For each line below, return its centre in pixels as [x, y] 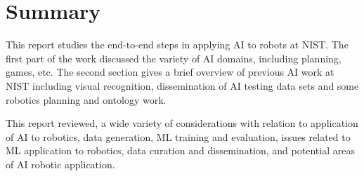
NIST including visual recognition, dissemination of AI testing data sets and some [182, 85]
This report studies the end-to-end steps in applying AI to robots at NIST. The [177, 45]
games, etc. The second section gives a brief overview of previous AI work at [170, 72]
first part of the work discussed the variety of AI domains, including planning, [174, 58]
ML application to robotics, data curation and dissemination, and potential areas [180, 150]
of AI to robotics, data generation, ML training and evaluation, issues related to [178, 136]
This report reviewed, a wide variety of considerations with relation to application [182, 123]
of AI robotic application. [60, 164]
